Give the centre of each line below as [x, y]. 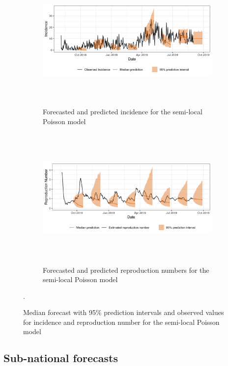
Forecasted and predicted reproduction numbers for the [126, 270]
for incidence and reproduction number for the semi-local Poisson [121, 322]
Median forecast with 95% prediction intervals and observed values [124, 312]
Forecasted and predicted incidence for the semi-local [123, 112]
